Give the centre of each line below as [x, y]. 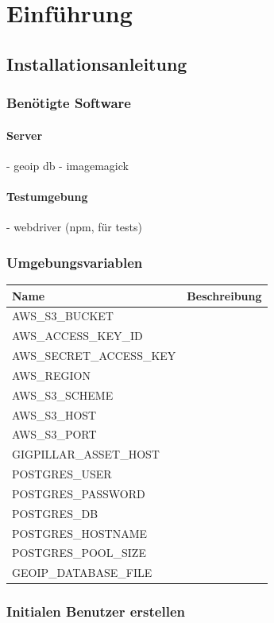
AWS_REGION [51, 375]
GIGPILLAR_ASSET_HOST [86, 454]
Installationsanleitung [97, 63]
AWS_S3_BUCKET [63, 316]
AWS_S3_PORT [54, 434]
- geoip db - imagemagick [68, 165]
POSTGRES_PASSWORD [79, 493]
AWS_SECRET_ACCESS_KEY [94, 356]
